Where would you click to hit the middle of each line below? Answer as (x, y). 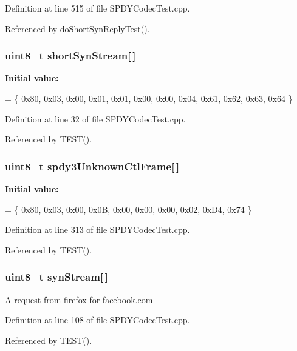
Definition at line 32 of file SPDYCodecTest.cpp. (95, 119)
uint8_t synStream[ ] (57, 277)
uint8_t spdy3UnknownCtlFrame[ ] (92, 166)
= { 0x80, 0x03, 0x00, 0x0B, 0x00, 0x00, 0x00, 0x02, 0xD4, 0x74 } (128, 209)
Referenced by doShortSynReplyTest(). (77, 28)
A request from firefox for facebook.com (79, 299)
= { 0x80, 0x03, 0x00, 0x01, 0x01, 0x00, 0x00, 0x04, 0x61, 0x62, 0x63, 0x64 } (149, 98)
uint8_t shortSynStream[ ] (70, 55)
